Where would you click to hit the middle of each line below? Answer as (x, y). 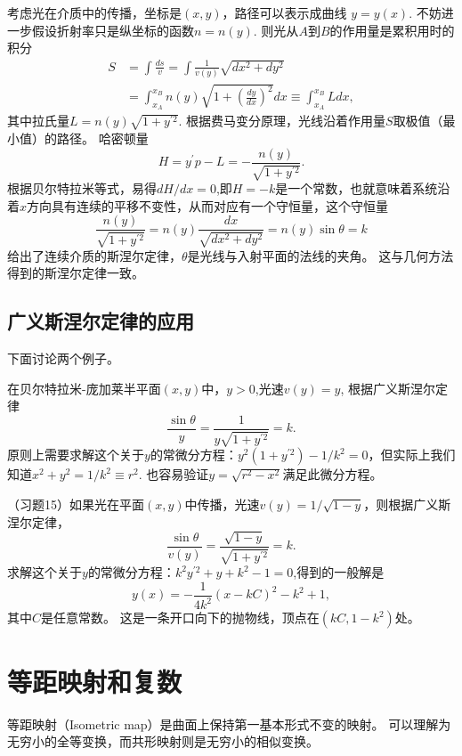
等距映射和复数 (95, 681)
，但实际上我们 (412, 455)
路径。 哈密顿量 (102, 138)
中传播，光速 (222, 504)
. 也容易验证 (174, 474)
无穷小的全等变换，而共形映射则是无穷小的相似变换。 (163, 741)
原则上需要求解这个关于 (76, 455)
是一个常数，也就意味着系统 (357, 188)
